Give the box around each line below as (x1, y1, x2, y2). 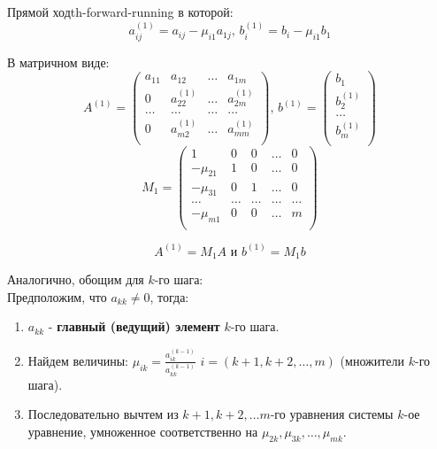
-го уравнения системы (270, 405, 394, 423)
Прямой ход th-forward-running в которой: (7, 3, 234, 20)
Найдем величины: (27, 351, 129, 369)
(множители (340, 351, 405, 369)
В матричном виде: (7, 52, 110, 71)
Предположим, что (7, 287, 107, 306)
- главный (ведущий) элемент (48, 317, 220, 336)
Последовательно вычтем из (27, 405, 179, 423)
